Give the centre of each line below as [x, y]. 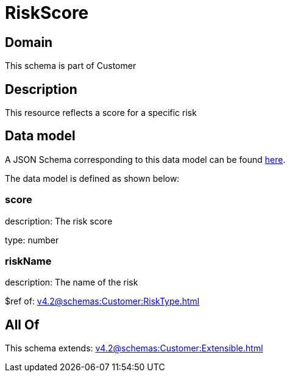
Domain [29, 42]
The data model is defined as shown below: [92, 178]
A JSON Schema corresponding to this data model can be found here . [145, 159]
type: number [32, 240]
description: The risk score [59, 221]
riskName [28, 261]
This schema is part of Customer [71, 66]
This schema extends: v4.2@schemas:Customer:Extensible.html [134, 348]
